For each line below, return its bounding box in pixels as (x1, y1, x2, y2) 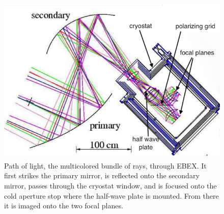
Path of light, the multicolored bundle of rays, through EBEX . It (4, 160, 207, 171)
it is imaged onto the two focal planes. (4, 200, 123, 211)
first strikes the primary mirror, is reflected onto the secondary (4, 170, 200, 181)
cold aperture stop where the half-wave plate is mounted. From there (4, 190, 219, 201)
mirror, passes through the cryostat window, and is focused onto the (4, 180, 217, 191)
